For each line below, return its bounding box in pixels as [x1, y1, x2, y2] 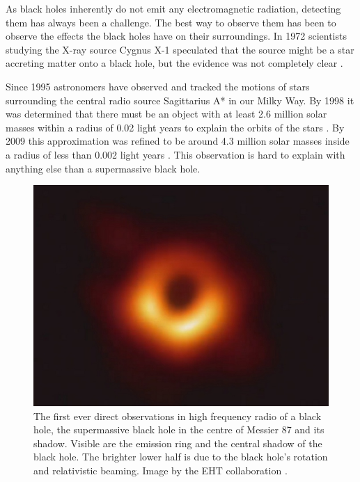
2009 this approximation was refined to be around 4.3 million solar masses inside [6, 134, 350, 148]
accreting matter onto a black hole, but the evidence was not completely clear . [6, 56, 343, 70]
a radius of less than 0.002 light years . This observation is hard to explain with [6, 147, 345, 161]
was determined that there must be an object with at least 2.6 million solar [6, 106, 327, 121]
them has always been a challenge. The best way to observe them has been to [6, 15, 336, 29]
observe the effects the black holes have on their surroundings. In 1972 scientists [6, 29, 347, 43]
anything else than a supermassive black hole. [6, 161, 201, 175]
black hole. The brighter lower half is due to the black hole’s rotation [33, 449, 328, 464]
